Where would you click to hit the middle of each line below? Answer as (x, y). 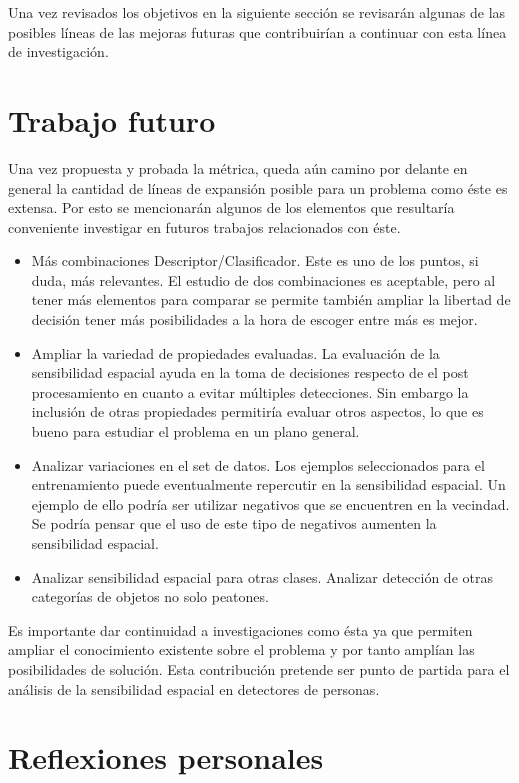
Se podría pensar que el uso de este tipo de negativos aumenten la (234, 523)
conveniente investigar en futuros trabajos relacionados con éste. (204, 226)
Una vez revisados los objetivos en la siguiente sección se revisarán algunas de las (257, 12)
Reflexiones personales (166, 757)
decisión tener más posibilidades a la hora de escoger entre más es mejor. (254, 319)
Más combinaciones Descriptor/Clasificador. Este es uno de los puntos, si (255, 260)
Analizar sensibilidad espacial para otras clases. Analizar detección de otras (262, 576)
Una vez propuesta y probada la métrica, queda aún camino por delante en (238, 167)
